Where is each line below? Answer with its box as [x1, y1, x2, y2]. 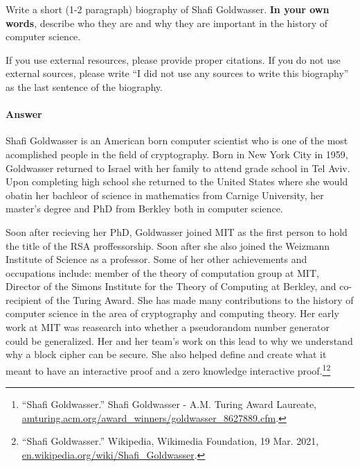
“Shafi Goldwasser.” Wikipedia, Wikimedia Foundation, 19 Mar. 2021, [21, 434, 319, 448]
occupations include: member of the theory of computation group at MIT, [6, 265, 319, 280]
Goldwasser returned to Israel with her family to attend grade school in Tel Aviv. [6, 160, 350, 175]
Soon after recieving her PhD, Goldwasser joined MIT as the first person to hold [6, 224, 348, 239]
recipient [6, 292, 42, 307]
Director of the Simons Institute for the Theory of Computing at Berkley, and [6, 279, 336, 294]
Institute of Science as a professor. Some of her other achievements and [6, 252, 307, 266]
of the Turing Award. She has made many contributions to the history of [45, 292, 354, 307]
